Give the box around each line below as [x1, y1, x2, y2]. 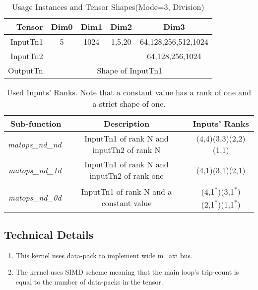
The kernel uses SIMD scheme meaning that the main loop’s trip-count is [15, 267, 239, 277]
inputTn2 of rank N [92, 144, 161, 155]
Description [103, 118, 150, 129]
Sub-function [10, 118, 62, 129]
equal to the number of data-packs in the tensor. [15, 277, 163, 287]
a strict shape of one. [92, 98, 166, 109]
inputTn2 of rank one [89, 170, 164, 181]
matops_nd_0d [8, 191, 62, 203]
